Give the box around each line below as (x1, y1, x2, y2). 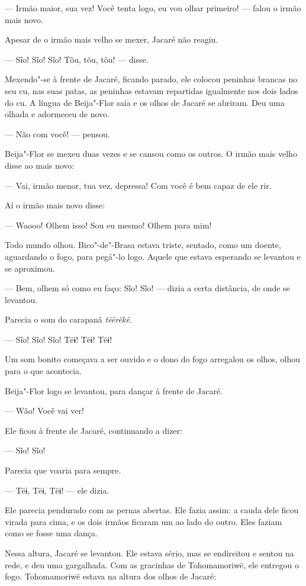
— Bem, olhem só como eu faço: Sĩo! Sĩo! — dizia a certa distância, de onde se (5, 282, 290, 294)
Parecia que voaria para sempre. (5, 464, 121, 476)
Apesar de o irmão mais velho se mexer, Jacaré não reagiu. (5, 33, 218, 46)
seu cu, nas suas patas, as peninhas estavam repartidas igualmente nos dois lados (5, 84, 298, 96)
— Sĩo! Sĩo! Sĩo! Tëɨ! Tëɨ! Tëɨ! (5, 333, 112, 345)
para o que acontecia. (5, 365, 82, 377)
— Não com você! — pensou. (5, 127, 110, 140)
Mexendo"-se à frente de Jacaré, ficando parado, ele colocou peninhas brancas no (5, 73, 298, 85)
